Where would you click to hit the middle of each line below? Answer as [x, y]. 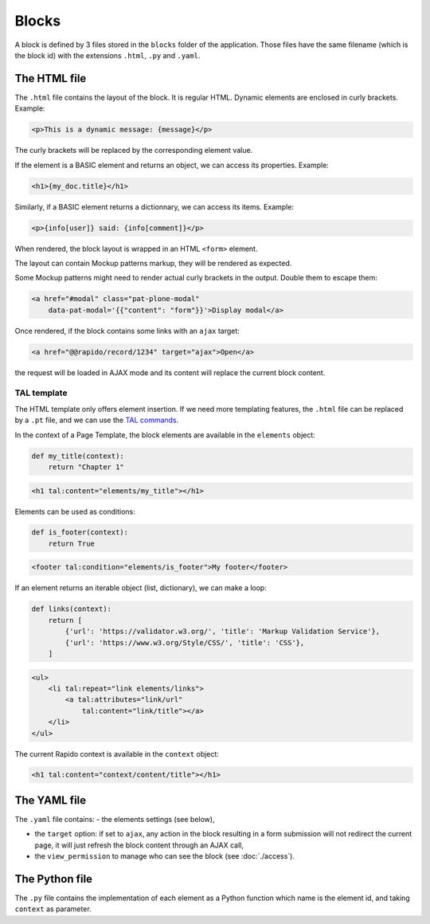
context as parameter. [53, 909]
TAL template [41, 393]
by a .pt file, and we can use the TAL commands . [97, 420]
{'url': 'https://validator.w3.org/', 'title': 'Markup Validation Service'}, [223, 632]
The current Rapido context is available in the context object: [117, 754]
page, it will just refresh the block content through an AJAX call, [139, 845]
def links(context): [71, 609]
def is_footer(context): [80, 532]
